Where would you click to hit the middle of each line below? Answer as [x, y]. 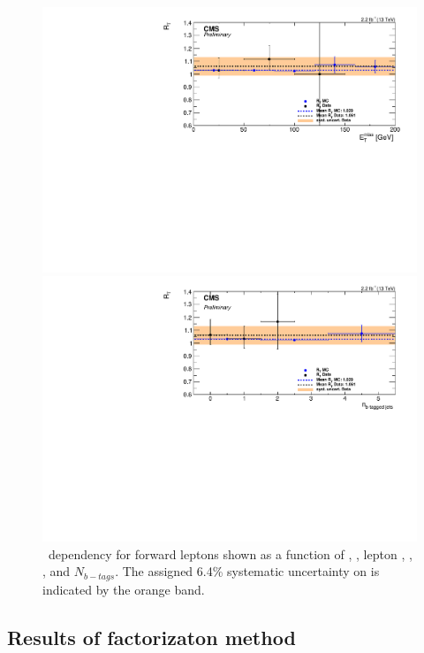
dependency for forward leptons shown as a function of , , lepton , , [230, 553]
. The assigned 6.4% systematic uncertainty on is [247, 571]
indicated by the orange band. [124, 589]
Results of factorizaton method [151, 637]
